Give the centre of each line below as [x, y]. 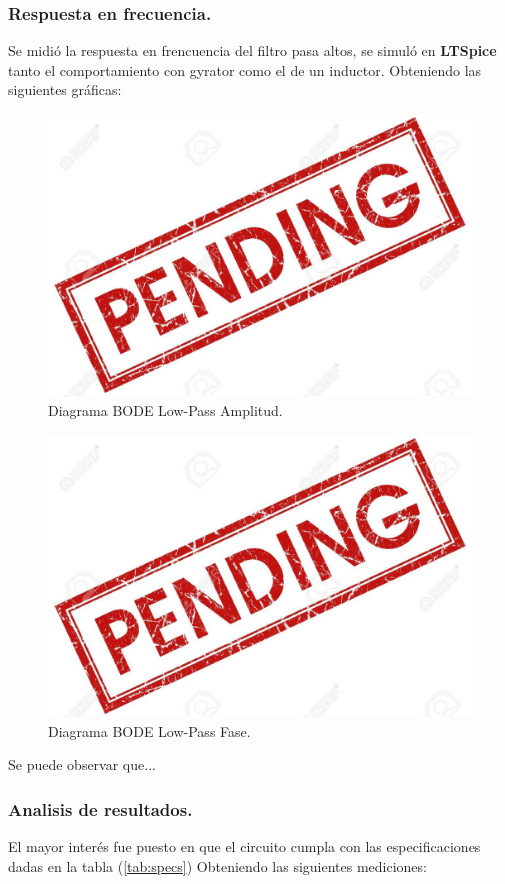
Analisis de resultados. [100, 808]
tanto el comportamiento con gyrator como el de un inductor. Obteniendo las [245, 69]
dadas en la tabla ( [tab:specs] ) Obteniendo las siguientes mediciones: [217, 865]
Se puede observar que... [82, 764]
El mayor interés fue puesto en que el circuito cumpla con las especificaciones [244, 845]
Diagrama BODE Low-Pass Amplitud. [165, 409]
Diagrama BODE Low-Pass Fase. [149, 730]
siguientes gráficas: [65, 89]
